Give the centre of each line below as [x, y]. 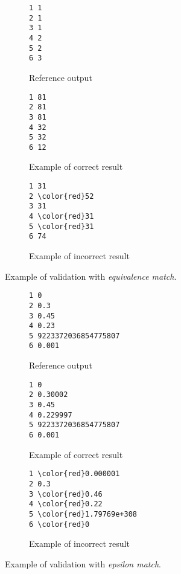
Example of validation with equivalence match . [91, 276]
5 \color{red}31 [62, 226]
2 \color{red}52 [62, 196]
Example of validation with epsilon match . [83, 563]
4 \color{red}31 [62, 217]
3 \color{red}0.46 [66, 494]
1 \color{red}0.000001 [75, 474]
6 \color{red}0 [59, 524]
